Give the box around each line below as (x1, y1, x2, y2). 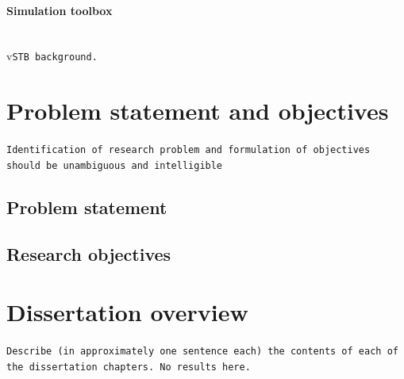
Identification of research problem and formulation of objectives (6, 144, 371, 156)
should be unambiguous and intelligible (6, 159, 223, 171)
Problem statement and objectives (6, 94, 389, 127)
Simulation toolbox (6, 2, 113, 18)
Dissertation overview (6, 296, 248, 328)
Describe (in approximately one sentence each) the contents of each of (6, 346, 398, 358)
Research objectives (6, 241, 171, 266)
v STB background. (6, 48, 98, 64)
